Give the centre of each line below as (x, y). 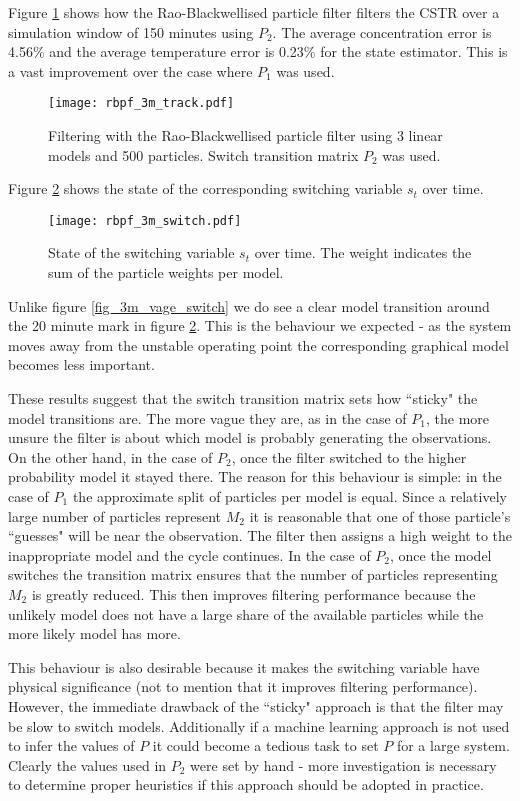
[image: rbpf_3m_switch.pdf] (145, 220)
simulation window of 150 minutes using (131, 31)
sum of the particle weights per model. (166, 272)
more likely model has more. (94, 633)
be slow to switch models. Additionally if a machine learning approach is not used (259, 725)
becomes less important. (81, 364)
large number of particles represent (115, 515)
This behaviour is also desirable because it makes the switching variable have (244, 666)
